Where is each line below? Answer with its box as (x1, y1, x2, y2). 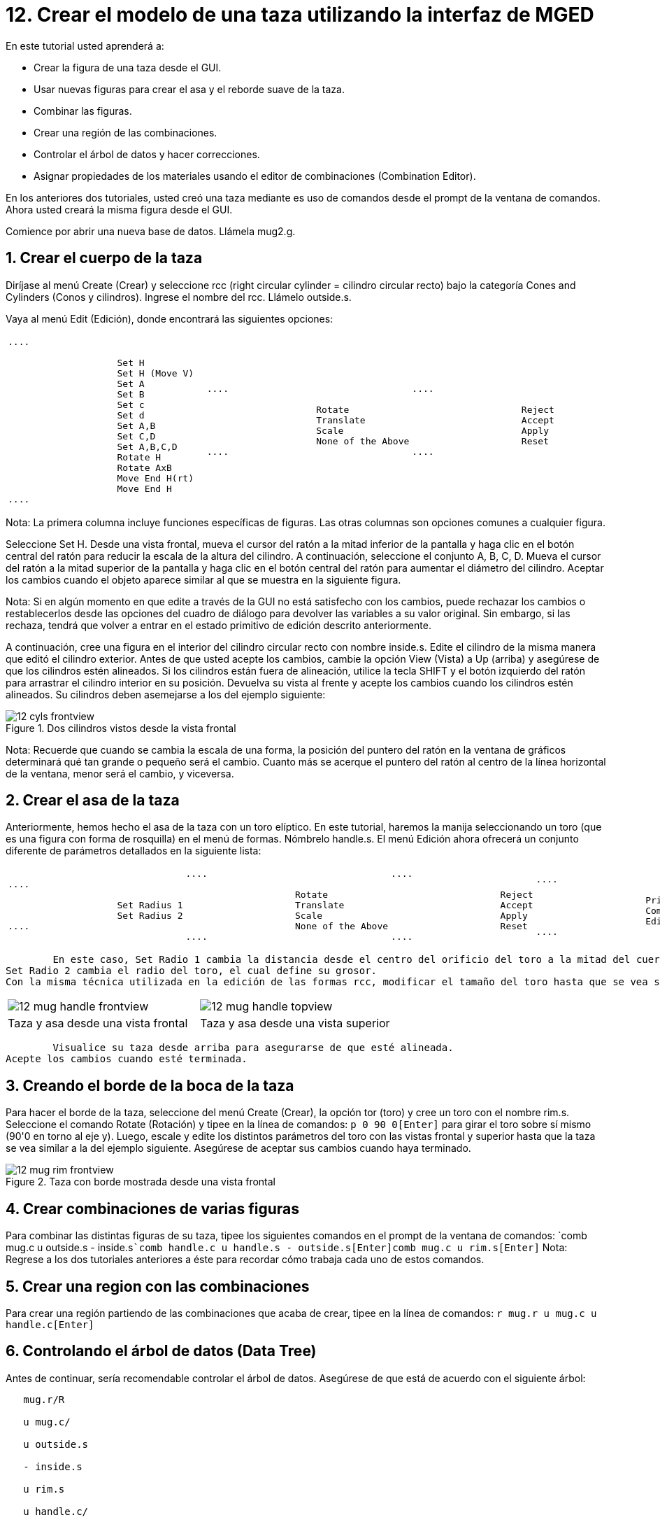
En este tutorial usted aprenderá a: (6, 39, 164, 52)
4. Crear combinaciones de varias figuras (6, 1199, 300, 1218)
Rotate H (117, 451, 162, 463)
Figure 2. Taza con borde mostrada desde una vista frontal (6, 1176, 276, 1188)
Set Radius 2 (117, 910, 183, 922)
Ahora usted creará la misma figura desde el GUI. (6, 203, 233, 216)
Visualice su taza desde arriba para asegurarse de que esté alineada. (52, 1042, 454, 1054)
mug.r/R (23, 1393, 65, 1405)
